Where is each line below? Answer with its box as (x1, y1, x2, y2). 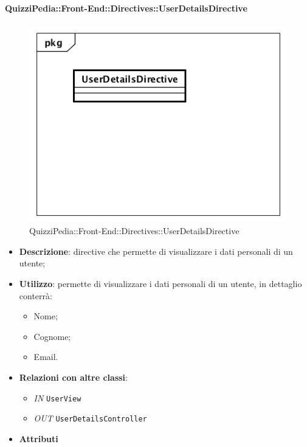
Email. (33, 350, 58, 363)
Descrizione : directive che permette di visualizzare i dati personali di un (19, 244, 293, 257)
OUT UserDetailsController (33, 412, 147, 424)
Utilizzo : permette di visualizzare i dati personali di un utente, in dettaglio (19, 277, 302, 290)
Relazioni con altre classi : (19, 370, 128, 383)
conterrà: (19, 289, 52, 302)
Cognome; (33, 330, 71, 342)
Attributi (19, 432, 58, 445)
